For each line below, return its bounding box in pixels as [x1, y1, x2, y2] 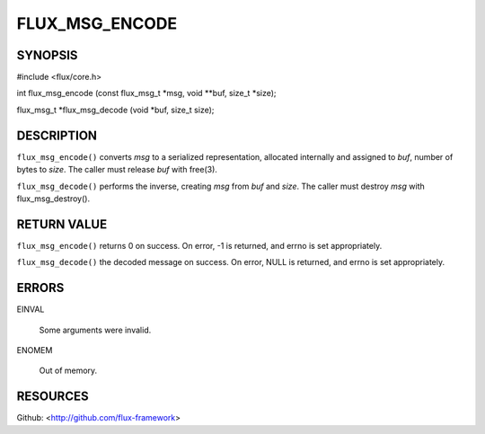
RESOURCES [16, 389, 89, 404]
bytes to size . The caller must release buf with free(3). [16, 164, 217, 175]
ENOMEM [16, 344, 53, 355]
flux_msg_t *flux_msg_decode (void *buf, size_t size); [16, 104, 215, 115]
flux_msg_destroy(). [16, 193, 90, 204]
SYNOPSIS [16, 48, 78, 63]
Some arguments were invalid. [39, 324, 152, 335]
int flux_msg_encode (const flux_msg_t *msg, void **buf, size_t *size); [16, 88, 278, 99]
